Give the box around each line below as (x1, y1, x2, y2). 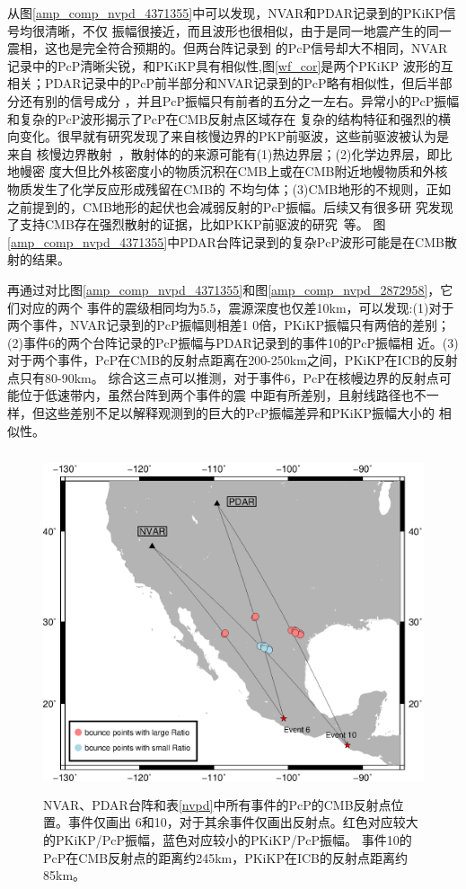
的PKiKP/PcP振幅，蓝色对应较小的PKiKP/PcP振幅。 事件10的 (43, 830, 412, 849)
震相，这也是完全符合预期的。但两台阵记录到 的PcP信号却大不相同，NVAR (7, 39, 448, 58)
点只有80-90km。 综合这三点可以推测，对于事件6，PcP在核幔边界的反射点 (7, 368, 439, 387)
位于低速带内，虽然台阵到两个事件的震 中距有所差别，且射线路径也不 (19, 386, 426, 404)
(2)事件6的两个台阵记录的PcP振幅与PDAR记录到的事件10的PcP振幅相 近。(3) (7, 333, 459, 351)
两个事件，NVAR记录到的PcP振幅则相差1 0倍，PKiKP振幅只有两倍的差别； (7, 316, 450, 334)
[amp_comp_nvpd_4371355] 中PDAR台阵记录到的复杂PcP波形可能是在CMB (7, 232, 444, 251)
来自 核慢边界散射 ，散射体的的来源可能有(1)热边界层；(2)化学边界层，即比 (7, 144, 453, 163)
